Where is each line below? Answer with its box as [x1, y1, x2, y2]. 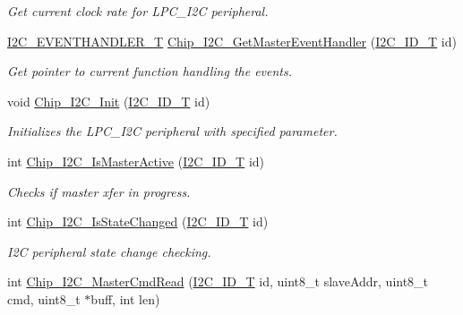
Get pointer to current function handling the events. [7, 62, 293, 81]
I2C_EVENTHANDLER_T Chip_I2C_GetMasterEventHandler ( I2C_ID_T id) [7, 31, 457, 50]
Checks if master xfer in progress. [7, 182, 191, 200]
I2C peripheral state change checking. [7, 242, 211, 260]
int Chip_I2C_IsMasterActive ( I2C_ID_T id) [7, 151, 265, 170]
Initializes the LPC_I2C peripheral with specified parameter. [7, 122, 338, 140]
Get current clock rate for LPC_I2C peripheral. [7, 2, 269, 20]
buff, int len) [90, 289, 160, 308]
